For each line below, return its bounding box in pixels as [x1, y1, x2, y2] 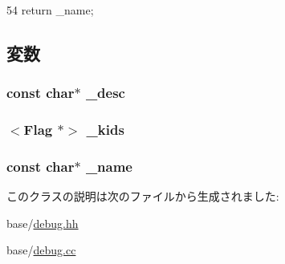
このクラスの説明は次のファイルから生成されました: [6, 188, 279, 205]
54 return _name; [6, 2, 94, 18]
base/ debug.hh [6, 214, 79, 231]
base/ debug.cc [6, 242, 76, 258]
